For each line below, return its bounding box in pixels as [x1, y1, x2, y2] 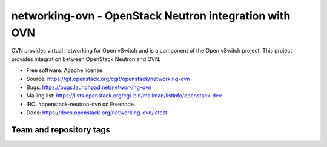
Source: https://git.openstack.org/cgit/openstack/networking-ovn [26, 75, 190, 82]
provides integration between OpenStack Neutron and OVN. [11, 55, 161, 63]
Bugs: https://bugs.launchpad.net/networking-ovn [26, 83, 152, 91]
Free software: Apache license [26, 67, 103, 74]
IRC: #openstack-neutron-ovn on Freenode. [26, 100, 136, 108]
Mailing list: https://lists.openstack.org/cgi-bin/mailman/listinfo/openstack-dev [26, 92, 222, 99]
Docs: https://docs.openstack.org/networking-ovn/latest [26, 109, 168, 116]
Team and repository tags [11, 125, 110, 135]
